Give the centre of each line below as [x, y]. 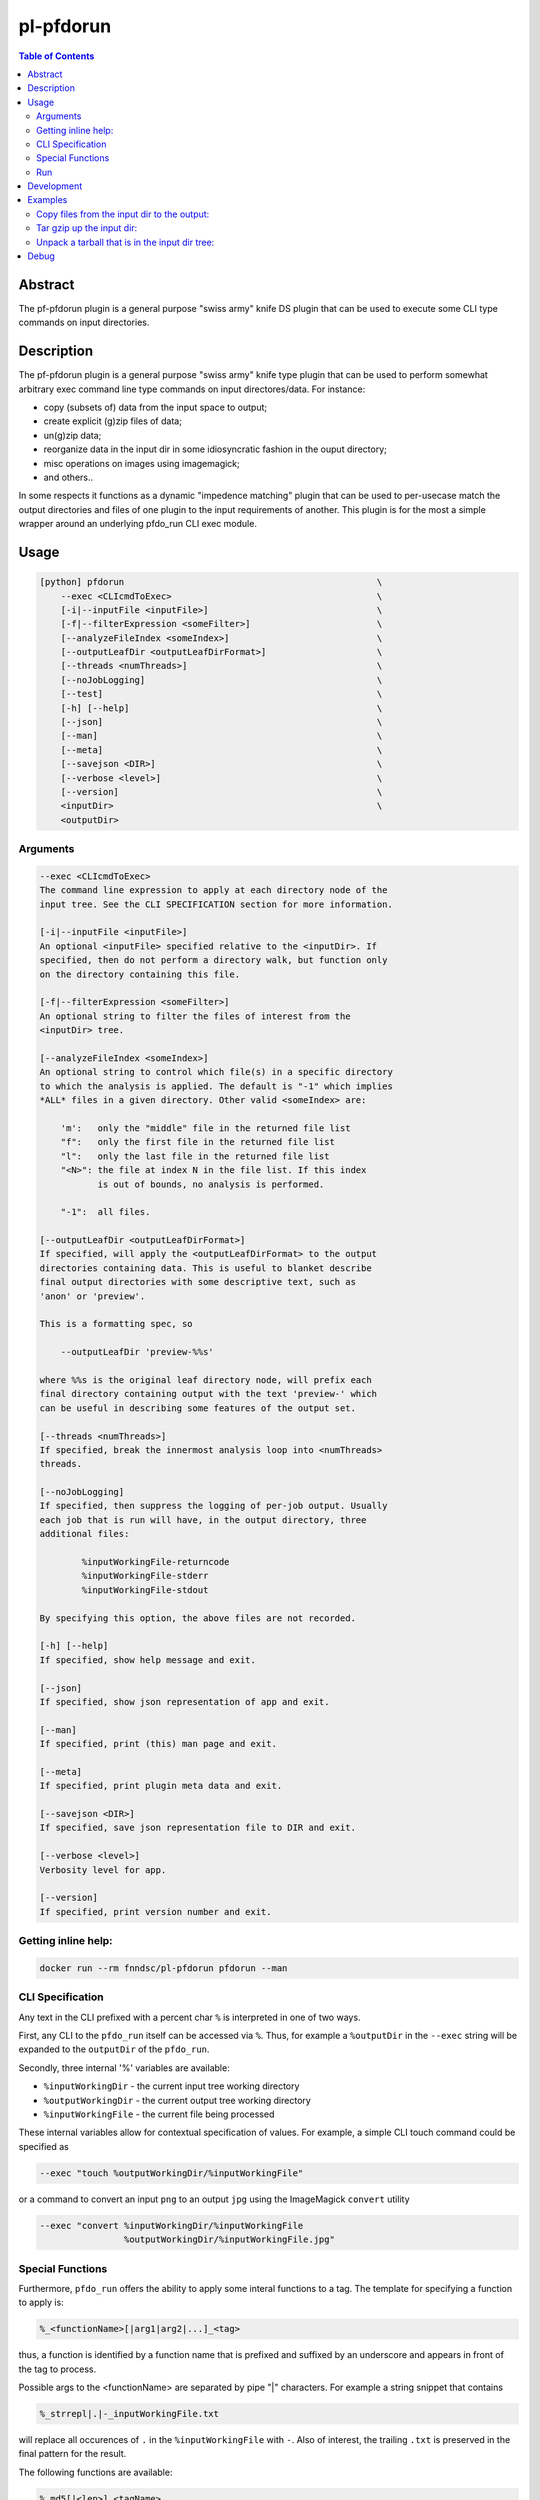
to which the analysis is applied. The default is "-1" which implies [216, 1086]
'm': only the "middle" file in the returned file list [205, 1128]
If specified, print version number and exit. [155, 1911]
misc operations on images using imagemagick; [141, 463]
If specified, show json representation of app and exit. [184, 1701]
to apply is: [41, 2302]
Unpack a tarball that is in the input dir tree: [125, 242]
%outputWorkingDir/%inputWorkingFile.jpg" [229, 2239]
